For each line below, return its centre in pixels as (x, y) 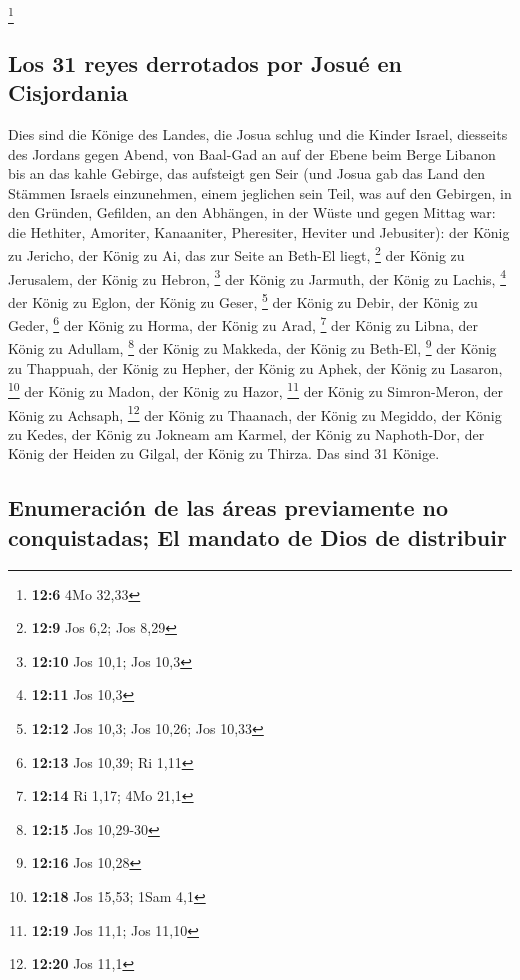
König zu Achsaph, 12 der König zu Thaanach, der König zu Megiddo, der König (255, 413)
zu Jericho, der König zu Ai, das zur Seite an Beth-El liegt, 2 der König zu (236, 254)
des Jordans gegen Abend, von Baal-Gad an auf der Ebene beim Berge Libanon (252, 153)
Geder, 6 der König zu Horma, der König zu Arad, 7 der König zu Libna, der (243, 323)
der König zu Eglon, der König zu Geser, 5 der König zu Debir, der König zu (243, 300)
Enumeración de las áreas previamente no (228, 507)
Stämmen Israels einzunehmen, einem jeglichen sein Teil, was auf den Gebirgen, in (260, 192)
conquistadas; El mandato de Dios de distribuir (257, 536)
